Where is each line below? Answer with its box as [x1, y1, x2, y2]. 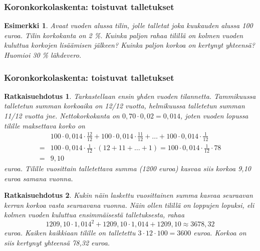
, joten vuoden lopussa [180, 110, 248, 120]
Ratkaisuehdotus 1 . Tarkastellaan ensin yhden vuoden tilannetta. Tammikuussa [4, 90, 256, 101]
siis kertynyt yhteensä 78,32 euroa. [4, 237, 110, 248]
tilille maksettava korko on [4, 120, 85, 131]
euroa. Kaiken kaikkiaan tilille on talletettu [4, 227, 136, 238]
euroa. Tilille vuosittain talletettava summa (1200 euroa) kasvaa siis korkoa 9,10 [4, 163, 251, 173]
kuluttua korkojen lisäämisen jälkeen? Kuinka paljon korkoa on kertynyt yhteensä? [4, 40, 255, 50]
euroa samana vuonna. [4, 173, 73, 183]
